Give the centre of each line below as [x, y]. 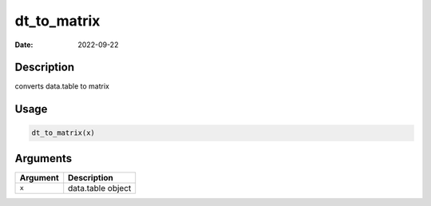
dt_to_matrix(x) [63, 133]
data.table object [100, 188]
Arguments [43, 158]
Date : [24, 45]
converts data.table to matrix [62, 86]
